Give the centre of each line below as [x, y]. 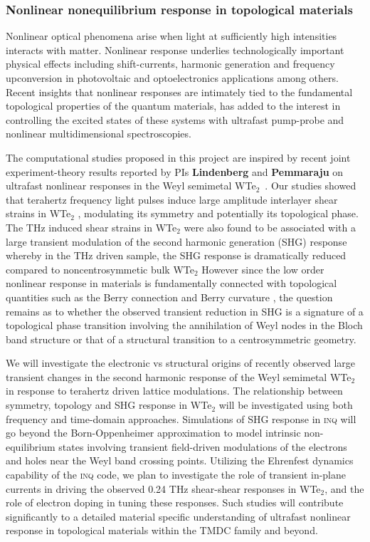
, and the [344, 488]
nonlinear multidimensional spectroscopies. [99, 134]
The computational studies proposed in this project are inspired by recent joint [178, 157]
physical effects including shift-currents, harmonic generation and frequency [170, 64]
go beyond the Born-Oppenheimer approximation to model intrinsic [153, 433]
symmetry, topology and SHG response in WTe [109, 405]
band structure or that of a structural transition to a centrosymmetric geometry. [181, 339]
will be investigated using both [286, 405]
